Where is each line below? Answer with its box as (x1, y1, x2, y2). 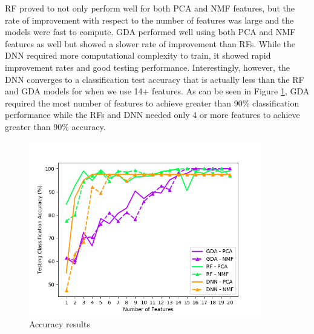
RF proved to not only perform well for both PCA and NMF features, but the (5, 2, 295, 14)
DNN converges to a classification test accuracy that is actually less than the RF (5, 73, 304, 85)
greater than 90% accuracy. (5, 120, 106, 133)
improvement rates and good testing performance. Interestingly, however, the (5, 61, 290, 73)
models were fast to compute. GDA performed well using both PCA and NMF (5, 25, 296, 38)
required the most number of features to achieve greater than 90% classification (5, 96, 299, 109)
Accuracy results (29, 318, 90, 330)
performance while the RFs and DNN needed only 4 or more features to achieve (5, 108, 300, 121)
